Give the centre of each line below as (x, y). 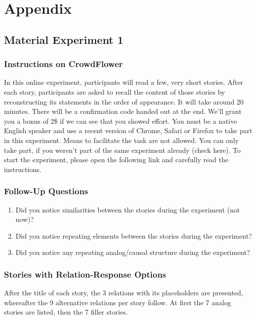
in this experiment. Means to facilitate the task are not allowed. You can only (121, 140)
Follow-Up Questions (46, 191)
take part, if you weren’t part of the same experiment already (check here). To (122, 150)
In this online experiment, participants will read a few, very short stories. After (124, 82)
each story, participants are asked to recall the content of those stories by (115, 91)
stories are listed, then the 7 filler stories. (66, 312)
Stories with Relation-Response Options (85, 274)
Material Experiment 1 (64, 39)
